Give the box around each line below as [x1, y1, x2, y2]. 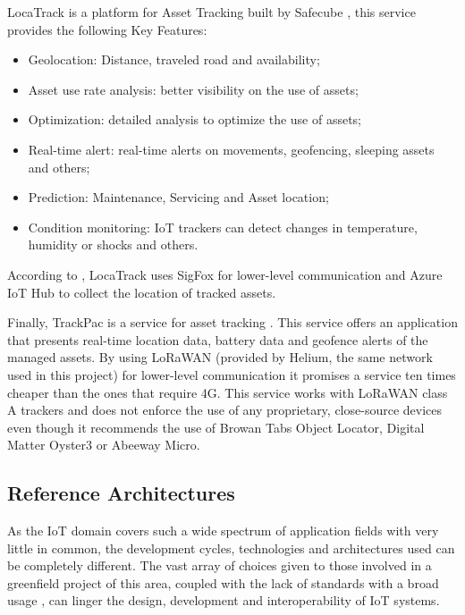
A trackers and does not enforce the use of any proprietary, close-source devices [7, 400, 443, 419]
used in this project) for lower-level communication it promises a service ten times [7, 365, 456, 383]
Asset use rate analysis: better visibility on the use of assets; [28, 80, 359, 98]
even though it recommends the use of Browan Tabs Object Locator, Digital [7, 417, 425, 436]
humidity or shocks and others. [28, 235, 199, 254]
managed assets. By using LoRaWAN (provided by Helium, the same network [7, 348, 433, 366]
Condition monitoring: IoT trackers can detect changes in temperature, [28, 217, 418, 236]
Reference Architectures [7, 479, 235, 507]
